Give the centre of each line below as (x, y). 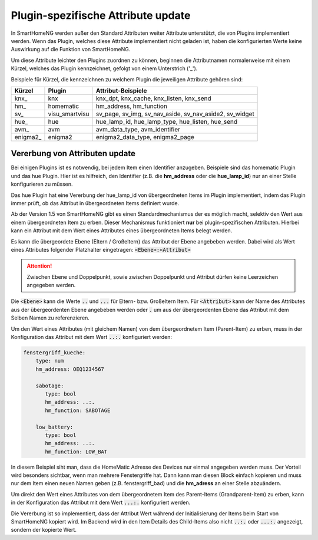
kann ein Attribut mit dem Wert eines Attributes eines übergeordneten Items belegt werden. (122, 231)
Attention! (39, 266)
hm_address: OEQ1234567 (70, 369)
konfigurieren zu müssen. (42, 184)
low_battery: (54, 427)
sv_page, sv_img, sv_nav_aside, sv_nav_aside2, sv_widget (175, 114)
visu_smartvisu (69, 114)
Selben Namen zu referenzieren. (50, 318)
